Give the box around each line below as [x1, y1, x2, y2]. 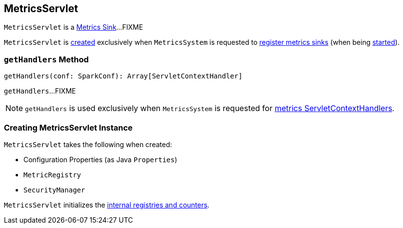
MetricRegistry [23, 171, 81, 179]
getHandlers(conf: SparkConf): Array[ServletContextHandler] [4, 72, 242, 80]
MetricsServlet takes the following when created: [4, 140, 172, 149]
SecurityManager [23, 186, 85, 194]
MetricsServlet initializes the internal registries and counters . [4, 200, 210, 209]
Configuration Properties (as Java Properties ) [23, 155, 178, 164]
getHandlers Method [4, 54, 89, 64]
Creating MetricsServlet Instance [4, 122, 133, 133]
